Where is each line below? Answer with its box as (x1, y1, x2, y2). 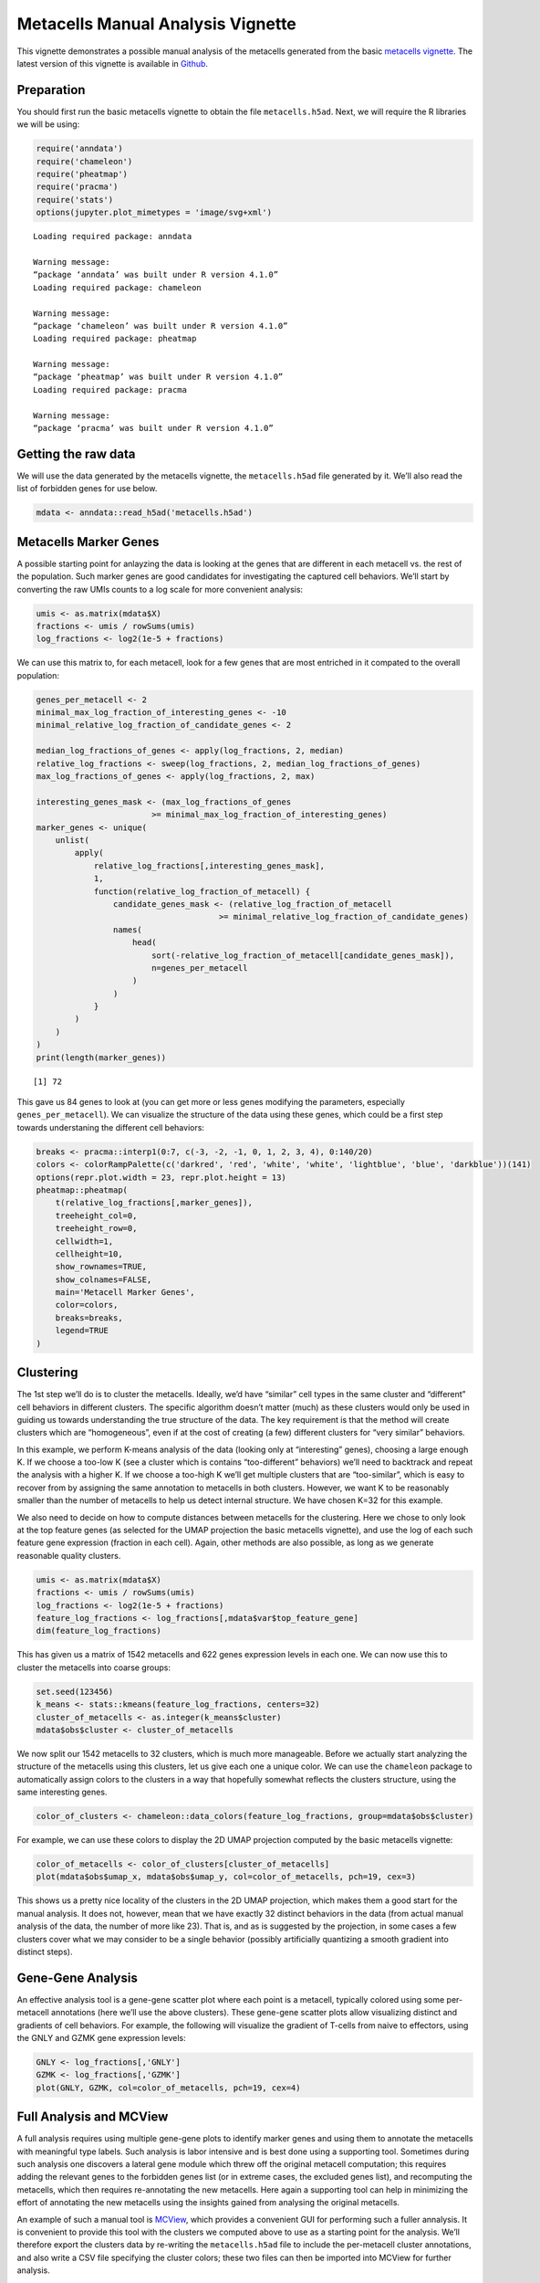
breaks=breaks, (55, 1312, 123, 1323)
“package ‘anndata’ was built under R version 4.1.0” (33, 269, 278, 280)
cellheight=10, (55, 1248, 123, 1259)
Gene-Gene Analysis (16, 1970, 139, 1985)
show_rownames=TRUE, (55, 1261, 148, 1272)
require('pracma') (36, 182, 119, 192)
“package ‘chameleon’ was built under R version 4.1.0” (33, 321, 288, 331)
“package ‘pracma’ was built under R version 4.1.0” (33, 423, 274, 434)
